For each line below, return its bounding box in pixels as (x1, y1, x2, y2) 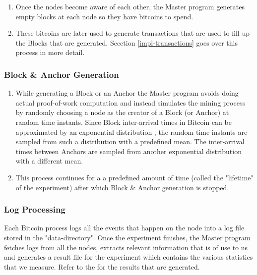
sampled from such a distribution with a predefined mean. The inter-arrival (15, 136, 245, 147)
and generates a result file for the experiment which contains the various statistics (4, 252, 253, 262)
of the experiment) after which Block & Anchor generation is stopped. (15, 182, 229, 192)
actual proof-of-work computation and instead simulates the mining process (15, 97, 245, 108)
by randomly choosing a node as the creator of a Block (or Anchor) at (15, 107, 229, 117)
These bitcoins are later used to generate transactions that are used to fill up (15, 28, 250, 38)
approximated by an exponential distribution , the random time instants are (15, 126, 248, 137)
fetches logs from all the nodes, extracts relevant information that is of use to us (4, 242, 248, 252)
